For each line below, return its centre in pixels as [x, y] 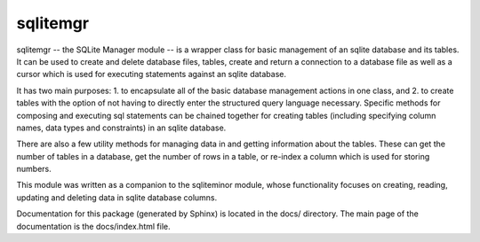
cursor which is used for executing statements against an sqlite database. [151, 74]
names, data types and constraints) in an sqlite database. [121, 128]
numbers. [34, 169]
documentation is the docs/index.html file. [93, 226]
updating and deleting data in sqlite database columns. [117, 197]
